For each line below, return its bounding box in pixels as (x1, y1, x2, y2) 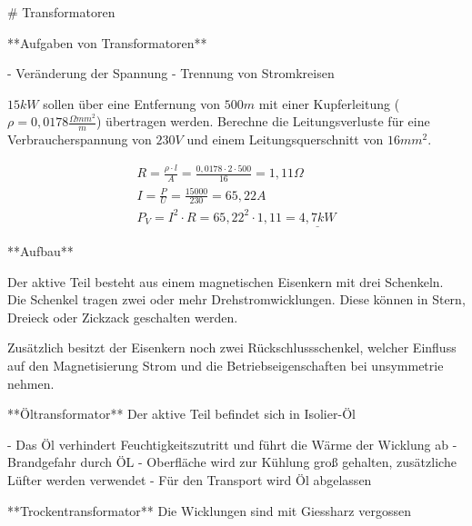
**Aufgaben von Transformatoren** (7, 33, 207, 52)
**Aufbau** (7, 242, 74, 261)
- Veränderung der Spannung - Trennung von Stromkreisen (7, 64, 335, 83)
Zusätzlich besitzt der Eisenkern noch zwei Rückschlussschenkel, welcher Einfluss (7, 338, 457, 357)
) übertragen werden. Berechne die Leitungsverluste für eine (95, 112, 430, 131)
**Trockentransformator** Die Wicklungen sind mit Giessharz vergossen (7, 501, 411, 520)
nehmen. (7, 373, 55, 392)
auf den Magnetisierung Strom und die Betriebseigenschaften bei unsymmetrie (7, 356, 444, 375)
